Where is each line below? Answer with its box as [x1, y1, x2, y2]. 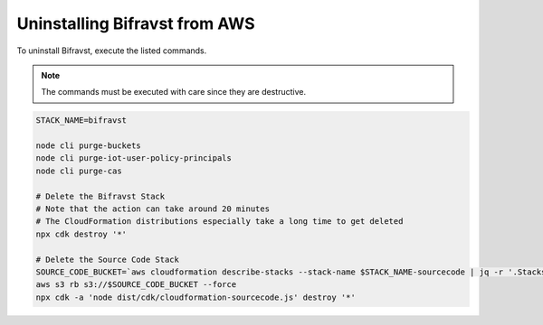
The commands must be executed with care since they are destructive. [41, 87, 307, 97]
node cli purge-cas [35, 165, 122, 176]
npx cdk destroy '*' [35, 228, 127, 239]
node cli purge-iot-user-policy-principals [35, 153, 233, 163]
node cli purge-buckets [35, 141, 142, 151]
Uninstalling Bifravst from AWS [16, 14, 255, 33]
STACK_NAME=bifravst [35, 116, 127, 125]
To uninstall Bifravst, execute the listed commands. [16, 45, 207, 56]
